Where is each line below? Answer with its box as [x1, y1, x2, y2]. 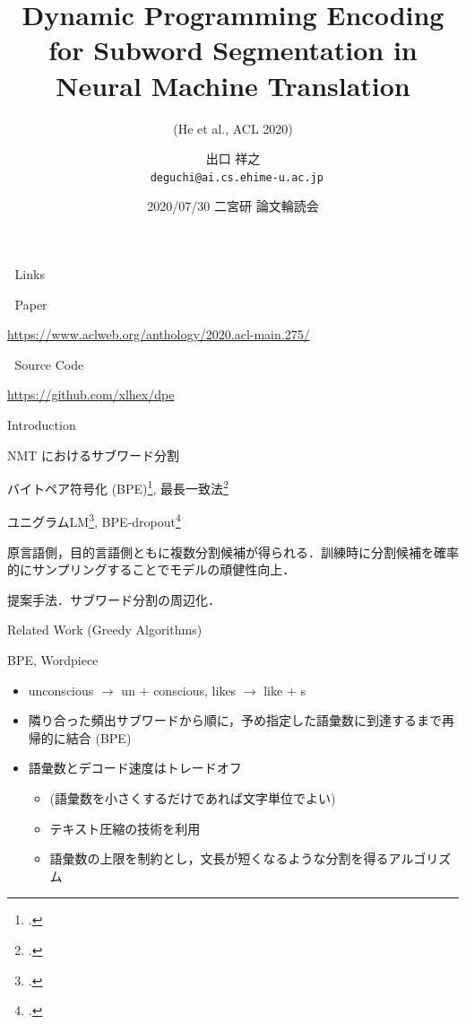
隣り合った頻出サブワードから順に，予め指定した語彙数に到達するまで [28, 711, 443, 730]
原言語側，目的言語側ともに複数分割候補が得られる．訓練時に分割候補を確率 [7, 542, 459, 561]
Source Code [14, 354, 84, 373]
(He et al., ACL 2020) [173, 118, 293, 137]
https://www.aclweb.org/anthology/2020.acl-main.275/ [7, 325, 310, 344]
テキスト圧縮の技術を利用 [49, 818, 201, 837]
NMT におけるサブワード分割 [7, 445, 180, 464]
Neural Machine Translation [56, 66, 410, 103]
